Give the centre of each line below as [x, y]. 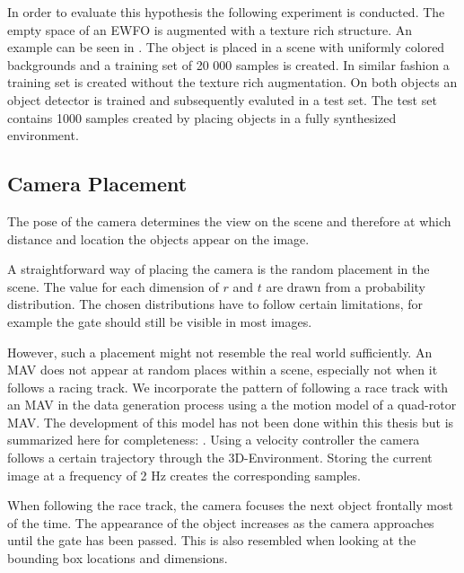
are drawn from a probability [346, 286]
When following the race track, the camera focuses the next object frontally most [230, 505]
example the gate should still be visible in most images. [160, 321]
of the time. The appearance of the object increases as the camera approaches [221, 522]
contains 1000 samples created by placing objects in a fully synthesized [202, 117]
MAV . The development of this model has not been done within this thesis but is [231, 422]
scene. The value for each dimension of [113, 286]
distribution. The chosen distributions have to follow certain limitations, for [215, 304]
